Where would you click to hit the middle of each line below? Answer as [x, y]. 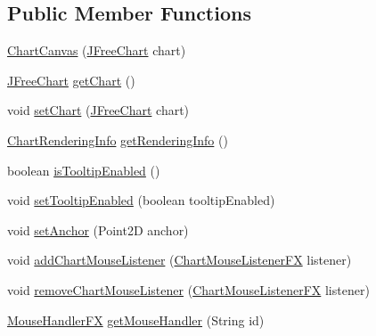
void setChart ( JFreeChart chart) [98, 110]
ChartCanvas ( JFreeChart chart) [97, 50]
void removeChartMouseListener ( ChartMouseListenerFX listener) [188, 289]
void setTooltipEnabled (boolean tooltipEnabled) [141, 200]
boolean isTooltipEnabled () [84, 170]
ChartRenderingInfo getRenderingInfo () [118, 139]
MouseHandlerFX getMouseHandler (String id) [136, 320]
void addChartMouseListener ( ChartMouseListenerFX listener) [180, 260]
